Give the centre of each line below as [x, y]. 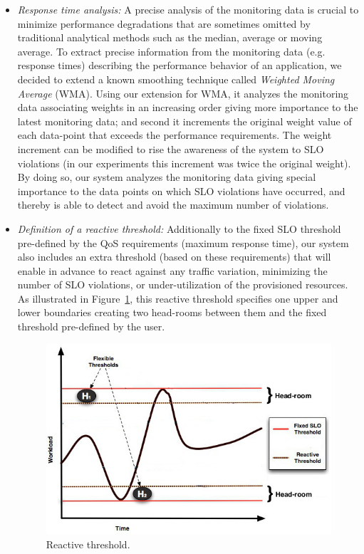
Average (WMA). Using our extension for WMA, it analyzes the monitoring [183, 93]
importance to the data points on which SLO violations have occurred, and [181, 190]
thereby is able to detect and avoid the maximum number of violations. [173, 205]
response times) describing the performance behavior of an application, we [180, 65]
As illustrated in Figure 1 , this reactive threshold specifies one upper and [178, 298]
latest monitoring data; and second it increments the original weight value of [184, 121]
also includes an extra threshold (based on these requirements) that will [174, 257]
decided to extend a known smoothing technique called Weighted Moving [176, 79]
